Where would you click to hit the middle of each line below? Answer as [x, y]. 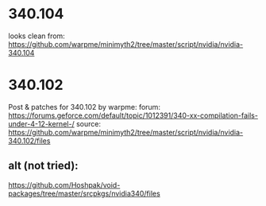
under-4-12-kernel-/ [41, 123]
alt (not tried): [43, 166]
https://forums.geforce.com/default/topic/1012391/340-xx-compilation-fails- [133, 115]
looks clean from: [37, 36]
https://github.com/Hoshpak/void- [64, 185]
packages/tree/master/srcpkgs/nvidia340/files [84, 193]
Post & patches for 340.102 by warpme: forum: [85, 107]
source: [89, 123]
